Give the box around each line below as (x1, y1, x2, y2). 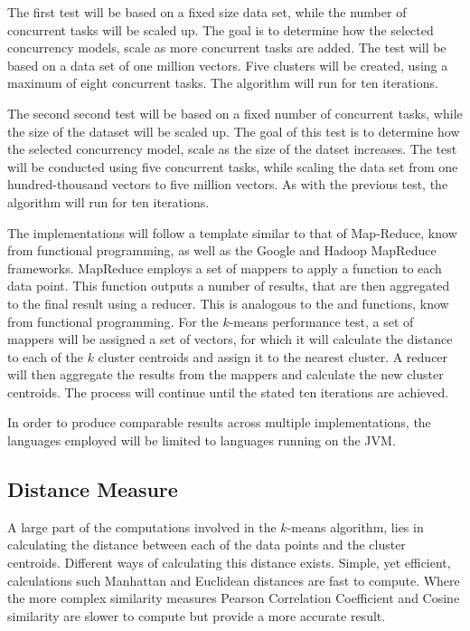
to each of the (7, 347, 83, 366)
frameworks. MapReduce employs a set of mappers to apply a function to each (7, 258, 442, 277)
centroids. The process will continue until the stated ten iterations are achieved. (7, 382, 449, 401)
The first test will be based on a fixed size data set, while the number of (7, 3, 407, 21)
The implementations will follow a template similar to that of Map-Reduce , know (7, 223, 457, 242)
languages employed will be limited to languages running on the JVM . (7, 431, 396, 450)
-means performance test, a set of (229, 311, 414, 330)
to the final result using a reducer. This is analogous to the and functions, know (7, 293, 449, 312)
